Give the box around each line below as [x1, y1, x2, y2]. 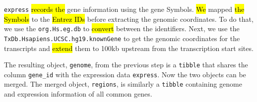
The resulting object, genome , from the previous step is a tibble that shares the [4, 59, 248, 70]
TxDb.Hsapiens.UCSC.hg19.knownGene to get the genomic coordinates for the [4, 33, 240, 43]
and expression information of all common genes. [4, 89, 152, 99]
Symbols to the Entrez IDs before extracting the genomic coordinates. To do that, [4, 13, 254, 24]
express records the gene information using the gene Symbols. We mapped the [4, 4, 245, 14]
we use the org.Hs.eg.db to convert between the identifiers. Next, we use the [4, 23, 240, 34]
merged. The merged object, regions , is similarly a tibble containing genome [4, 79, 242, 89]
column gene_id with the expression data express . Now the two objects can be [4, 69, 246, 79]
